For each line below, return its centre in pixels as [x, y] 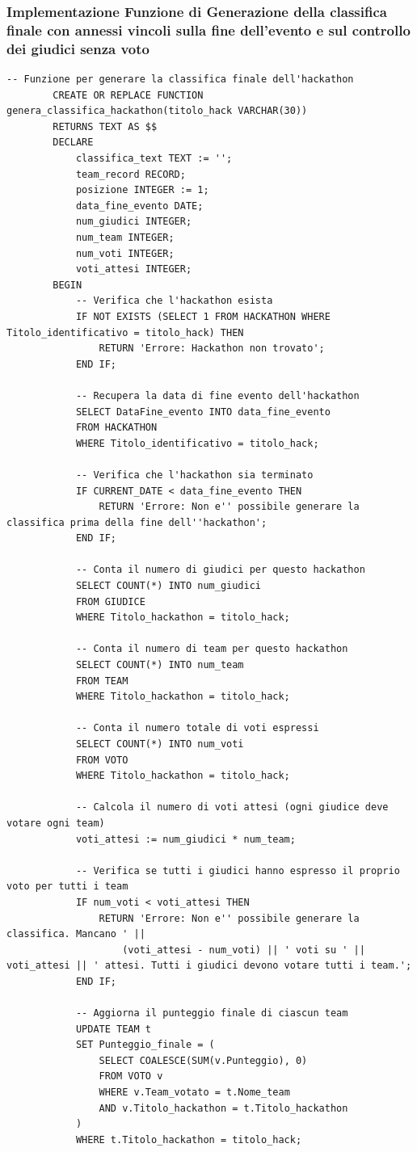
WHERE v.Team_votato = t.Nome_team [194, 1093]
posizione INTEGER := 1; [142, 190]
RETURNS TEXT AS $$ [105, 126]
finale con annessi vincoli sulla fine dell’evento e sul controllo [208, 29]
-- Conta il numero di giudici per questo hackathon [220, 570]
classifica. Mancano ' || [76, 934]
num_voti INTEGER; [125, 253]
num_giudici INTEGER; [134, 222]
